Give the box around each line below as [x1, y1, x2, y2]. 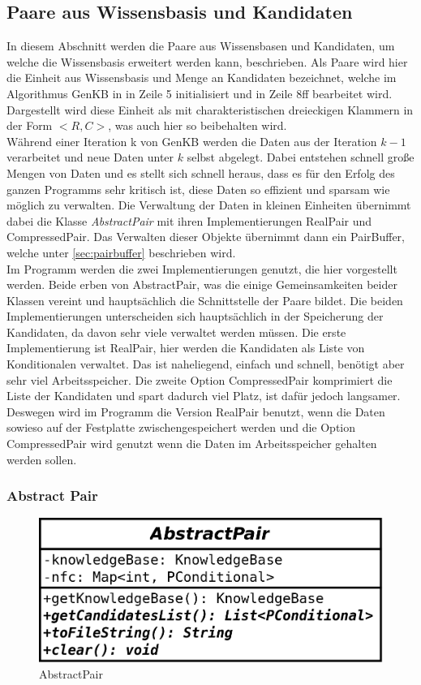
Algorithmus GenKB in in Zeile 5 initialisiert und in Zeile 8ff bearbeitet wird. [6, 84, 393, 101]
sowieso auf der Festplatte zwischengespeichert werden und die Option [6, 419, 356, 436]
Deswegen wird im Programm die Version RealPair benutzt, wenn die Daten [6, 403, 385, 420]
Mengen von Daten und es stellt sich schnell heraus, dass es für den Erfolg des [6, 164, 395, 181]
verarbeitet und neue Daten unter [6, 149, 174, 166]
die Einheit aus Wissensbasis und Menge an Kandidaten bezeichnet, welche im [6, 69, 397, 86]
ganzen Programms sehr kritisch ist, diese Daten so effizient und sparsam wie [6, 180, 390, 197]
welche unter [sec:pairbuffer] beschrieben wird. [6, 243, 236, 261]
